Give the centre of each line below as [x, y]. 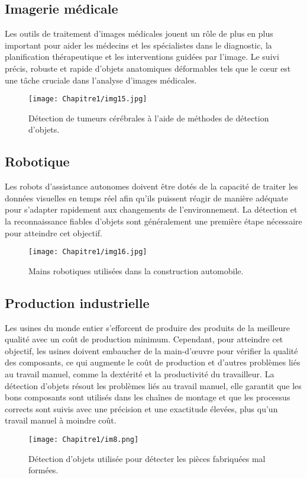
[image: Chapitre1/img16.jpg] [88, 252]
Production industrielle [77, 302]
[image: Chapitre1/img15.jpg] [88, 99]
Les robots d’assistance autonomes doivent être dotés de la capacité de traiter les [151, 186]
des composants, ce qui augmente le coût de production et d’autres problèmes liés [153, 362]
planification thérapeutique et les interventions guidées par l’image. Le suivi [142, 57]
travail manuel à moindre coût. [61, 420]
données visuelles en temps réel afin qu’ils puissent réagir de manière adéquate [146, 198]
